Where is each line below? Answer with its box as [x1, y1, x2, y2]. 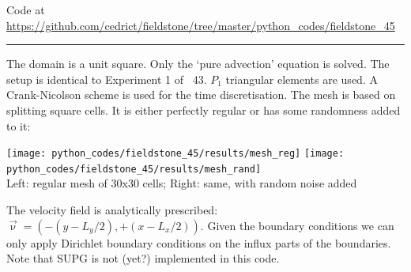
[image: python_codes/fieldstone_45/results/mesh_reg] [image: [6, 148, 345, 160]
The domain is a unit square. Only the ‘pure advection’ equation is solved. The [6, 55, 390, 72]
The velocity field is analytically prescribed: [6, 202, 218, 218]
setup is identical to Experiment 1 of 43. [6, 70, 207, 87]
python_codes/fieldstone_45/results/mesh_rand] [6, 163, 262, 175]
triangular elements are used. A [225, 70, 378, 87]
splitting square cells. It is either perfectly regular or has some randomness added [6, 101, 401, 118]
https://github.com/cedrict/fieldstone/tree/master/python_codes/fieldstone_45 [6, 17, 395, 33]
